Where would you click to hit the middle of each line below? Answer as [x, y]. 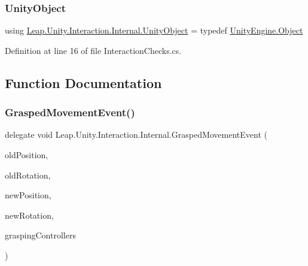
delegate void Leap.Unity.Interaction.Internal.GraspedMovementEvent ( [136, 134]
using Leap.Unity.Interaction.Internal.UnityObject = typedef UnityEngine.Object [154, 30]
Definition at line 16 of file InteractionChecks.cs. [93, 50]
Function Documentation [83, 82]
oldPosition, [27, 155]
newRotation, [29, 215]
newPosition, [28, 195]
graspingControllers [40, 235]
